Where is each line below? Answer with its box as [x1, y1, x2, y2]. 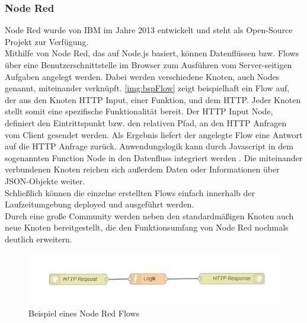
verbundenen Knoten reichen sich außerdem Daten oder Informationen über [5, 163, 280, 175]
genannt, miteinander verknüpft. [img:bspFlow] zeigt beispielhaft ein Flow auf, [5, 82, 290, 94]
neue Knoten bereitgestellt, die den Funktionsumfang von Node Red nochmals [5, 221, 289, 234]
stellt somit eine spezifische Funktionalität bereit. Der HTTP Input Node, [5, 105, 273, 117]
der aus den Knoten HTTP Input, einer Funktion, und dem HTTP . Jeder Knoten [5, 93, 301, 105]
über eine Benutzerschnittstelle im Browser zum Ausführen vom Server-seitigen [5, 59, 292, 71]
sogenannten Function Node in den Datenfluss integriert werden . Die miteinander [5, 151, 303, 164]
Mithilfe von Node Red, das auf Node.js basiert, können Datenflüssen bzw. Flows [5, 47, 299, 59]
